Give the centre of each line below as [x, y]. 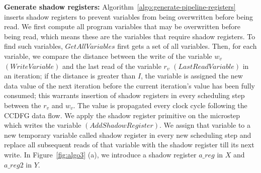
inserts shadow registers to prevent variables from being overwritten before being [129, 16]
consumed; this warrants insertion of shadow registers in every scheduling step [124, 95]
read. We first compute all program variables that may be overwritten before [122, 26]
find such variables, [33, 46]
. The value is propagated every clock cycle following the [160, 105]
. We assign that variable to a [205, 125]
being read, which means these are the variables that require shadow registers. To [130, 36]
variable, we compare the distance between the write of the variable [108, 56]
